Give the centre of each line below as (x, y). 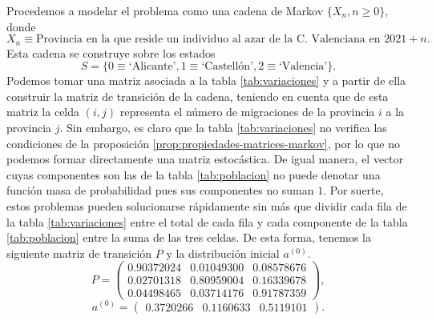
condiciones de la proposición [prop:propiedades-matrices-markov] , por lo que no (203, 143)
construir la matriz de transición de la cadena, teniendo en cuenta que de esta (198, 96)
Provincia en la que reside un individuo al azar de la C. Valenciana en (208, 40)
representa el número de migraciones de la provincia (247, 112)
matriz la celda (43, 112)
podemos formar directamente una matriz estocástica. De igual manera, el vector (205, 159)
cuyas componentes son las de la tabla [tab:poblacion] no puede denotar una (194, 174)
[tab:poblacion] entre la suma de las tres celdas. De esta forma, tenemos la (189, 237)
